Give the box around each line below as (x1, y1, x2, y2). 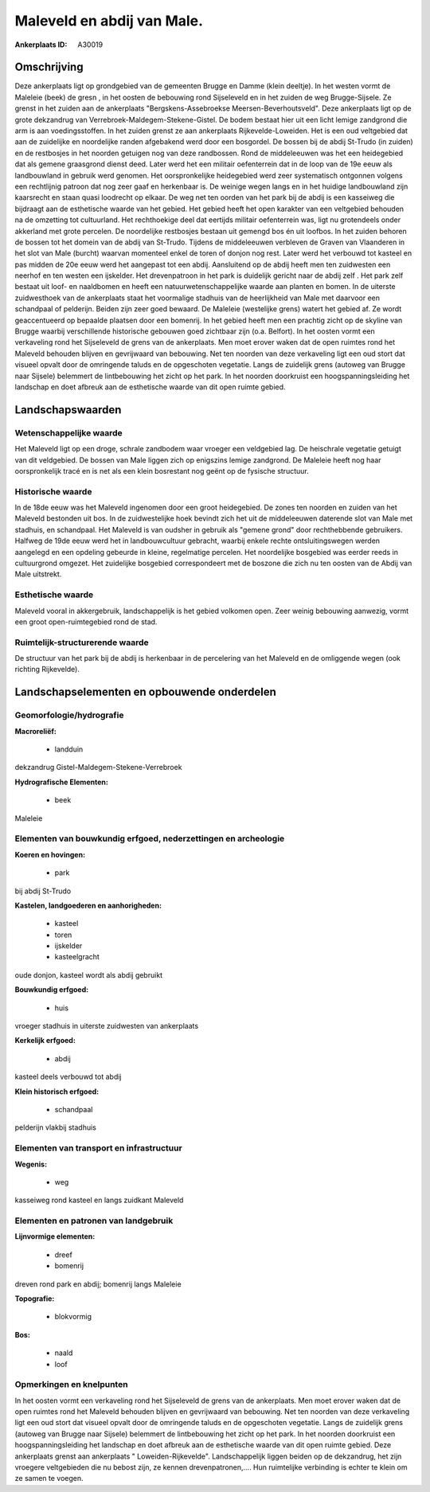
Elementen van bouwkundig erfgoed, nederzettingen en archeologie (14, 833, 285, 844)
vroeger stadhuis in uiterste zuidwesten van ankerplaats (14, 1021, 199, 1031)
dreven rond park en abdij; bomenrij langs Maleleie (14, 1279, 182, 1289)
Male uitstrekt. (14, 569, 62, 579)
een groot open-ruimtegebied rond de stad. (14, 617, 158, 627)
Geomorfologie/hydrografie (14, 709, 124, 721)
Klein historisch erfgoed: (14, 1087, 100, 1096)
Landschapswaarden (14, 403, 122, 416)
